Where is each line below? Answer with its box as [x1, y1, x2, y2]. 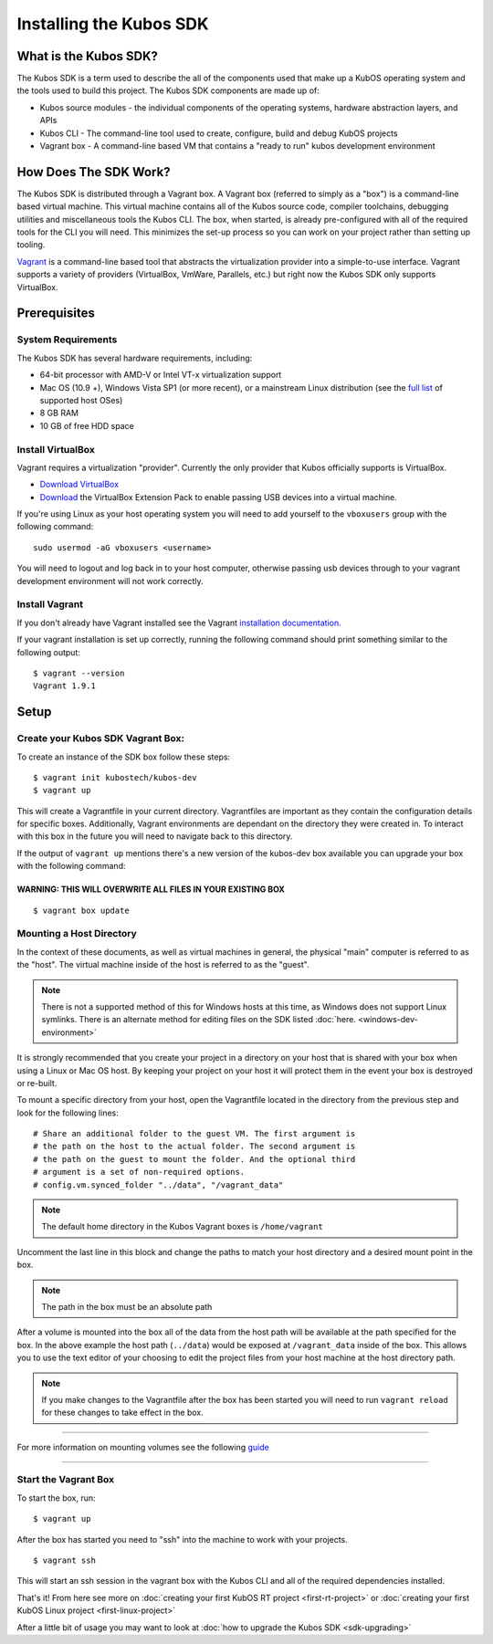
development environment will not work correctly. [16, 575, 205, 586]
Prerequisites [16, 306, 95, 321]
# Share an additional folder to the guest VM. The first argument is [33, 1128, 356, 1139]
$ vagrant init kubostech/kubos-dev [33, 772, 197, 782]
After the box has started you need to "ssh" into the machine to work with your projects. [16, 1534, 349, 1545]
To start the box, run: [16, 1492, 96, 1503]
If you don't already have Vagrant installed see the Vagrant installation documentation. [16, 617, 341, 628]
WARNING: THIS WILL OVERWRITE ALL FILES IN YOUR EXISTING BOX [16, 884, 285, 895]
